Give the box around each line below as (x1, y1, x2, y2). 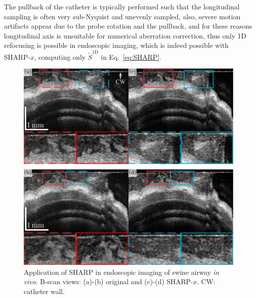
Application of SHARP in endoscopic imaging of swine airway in (24, 266, 219, 277)
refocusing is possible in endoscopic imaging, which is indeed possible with (4, 40, 229, 50)
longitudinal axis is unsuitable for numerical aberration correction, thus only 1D (4, 30, 247, 40)
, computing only (34, 51, 86, 62)
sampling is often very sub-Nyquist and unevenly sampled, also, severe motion (4, 11, 241, 21)
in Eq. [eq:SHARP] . (101, 51, 162, 62)
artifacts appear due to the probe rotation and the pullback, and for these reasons (4, 21, 253, 31)
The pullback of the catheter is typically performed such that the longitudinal (4, 1, 240, 11)
